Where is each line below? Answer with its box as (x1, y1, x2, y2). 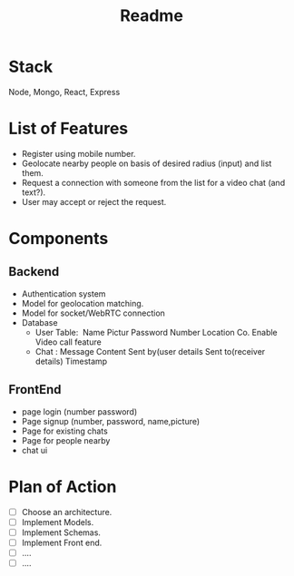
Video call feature (34, 337, 102, 347)
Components (8, 229, 109, 249)
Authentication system (21, 288, 106, 299)
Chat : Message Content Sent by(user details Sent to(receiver (34, 346, 266, 356)
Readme (120, 5, 183, 26)
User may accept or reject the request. (21, 196, 167, 207)
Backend (8, 264, 60, 279)
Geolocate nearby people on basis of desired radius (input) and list (21, 158, 272, 169)
